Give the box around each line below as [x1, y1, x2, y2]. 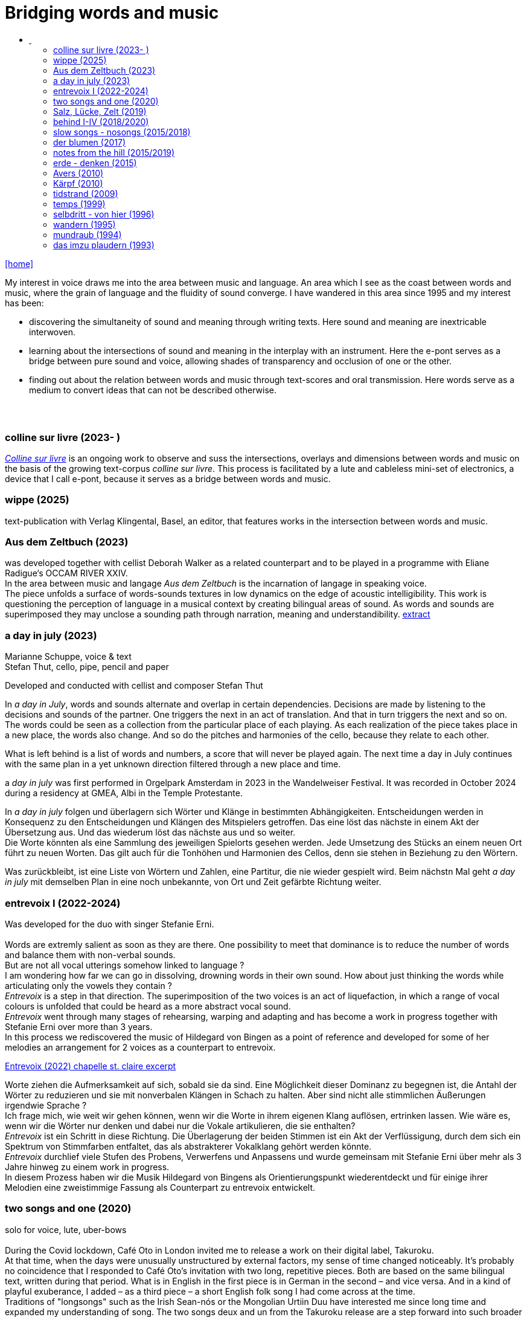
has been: [5, 297, 44, 308]
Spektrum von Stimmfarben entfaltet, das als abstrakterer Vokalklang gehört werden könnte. [5, 1141, 372, 1151]
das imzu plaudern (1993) [53, 239, 155, 250]
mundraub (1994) [53, 229, 122, 240]
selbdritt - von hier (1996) [53, 208, 155, 219]
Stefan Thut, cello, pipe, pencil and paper [5, 662, 169, 672]
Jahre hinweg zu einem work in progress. [5, 1161, 170, 1172]
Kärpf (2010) [53, 178, 103, 188]
